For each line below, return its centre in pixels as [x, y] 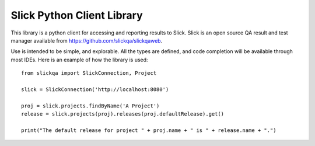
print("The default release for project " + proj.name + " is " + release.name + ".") [149, 130]
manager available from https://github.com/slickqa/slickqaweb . [87, 40]
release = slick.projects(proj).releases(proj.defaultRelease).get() [123, 114]
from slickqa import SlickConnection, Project [89, 73]
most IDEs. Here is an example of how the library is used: [79, 60]
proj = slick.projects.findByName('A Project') [90, 106]
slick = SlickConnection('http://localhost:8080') [95, 89]
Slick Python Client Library [77, 15]
